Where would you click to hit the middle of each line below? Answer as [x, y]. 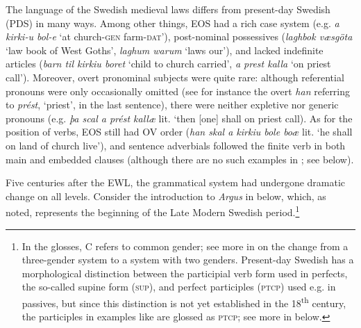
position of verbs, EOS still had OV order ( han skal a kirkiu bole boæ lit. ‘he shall [179, 132]
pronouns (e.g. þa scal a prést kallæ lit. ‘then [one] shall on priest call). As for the [179, 118]
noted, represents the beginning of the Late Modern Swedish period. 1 [153, 211]
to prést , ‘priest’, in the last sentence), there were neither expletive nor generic [172, 105]
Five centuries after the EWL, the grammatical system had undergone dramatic [176, 182]
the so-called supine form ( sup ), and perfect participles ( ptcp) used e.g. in [179, 287]
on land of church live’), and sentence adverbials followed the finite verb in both [176, 145]
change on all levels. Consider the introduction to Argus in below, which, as [166, 196]
